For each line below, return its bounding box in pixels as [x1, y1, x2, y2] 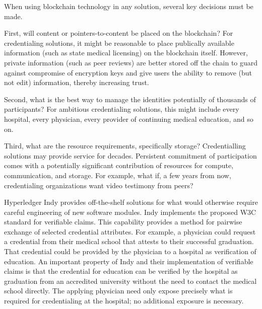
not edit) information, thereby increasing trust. [4, 77, 149, 88]
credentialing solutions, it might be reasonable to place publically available [4, 37, 234, 48]
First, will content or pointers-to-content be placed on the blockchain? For [4, 28, 233, 38]
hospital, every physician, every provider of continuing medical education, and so [4, 113, 253, 124]
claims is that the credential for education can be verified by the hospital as [4, 266, 238, 276]
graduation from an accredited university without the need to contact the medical [4, 275, 257, 286]
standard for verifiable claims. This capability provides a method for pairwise [4, 216, 242, 227]
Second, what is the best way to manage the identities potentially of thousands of [4, 94, 256, 104]
